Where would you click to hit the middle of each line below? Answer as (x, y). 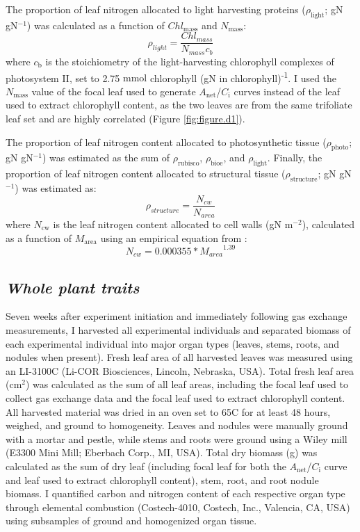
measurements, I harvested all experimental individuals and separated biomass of (178, 329)
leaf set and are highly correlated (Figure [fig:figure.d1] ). (125, 118)
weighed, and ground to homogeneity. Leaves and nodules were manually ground (177, 425)
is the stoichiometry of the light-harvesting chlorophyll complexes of (190, 61)
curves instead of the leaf (287, 91)
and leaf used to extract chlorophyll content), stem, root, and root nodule (162, 479)
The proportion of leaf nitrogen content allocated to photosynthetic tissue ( (166, 142)
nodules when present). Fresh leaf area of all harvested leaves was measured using (179, 357)
